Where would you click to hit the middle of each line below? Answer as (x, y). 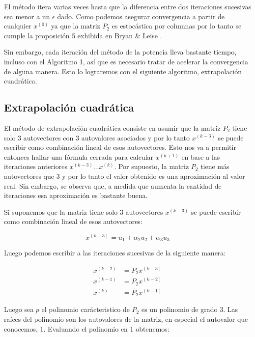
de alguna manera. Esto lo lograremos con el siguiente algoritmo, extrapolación (123, 71)
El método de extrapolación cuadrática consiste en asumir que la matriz (112, 127)
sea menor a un (27, 16)
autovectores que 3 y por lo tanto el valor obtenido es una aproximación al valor (125, 176)
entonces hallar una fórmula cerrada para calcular (79, 156)
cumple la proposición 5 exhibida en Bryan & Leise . (83, 35)
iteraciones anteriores (36, 166)
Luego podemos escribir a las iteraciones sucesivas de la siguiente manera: (115, 253)
